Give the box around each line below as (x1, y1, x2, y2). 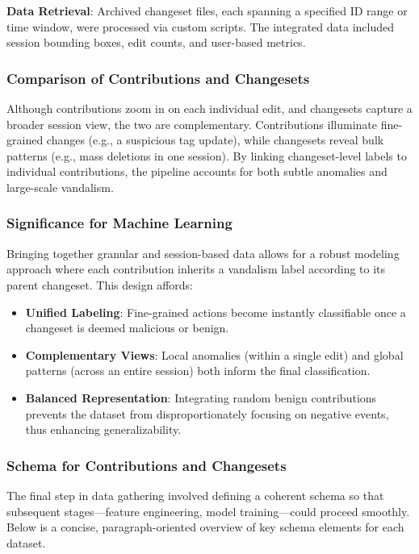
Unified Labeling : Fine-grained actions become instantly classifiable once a (25, 303, 406, 320)
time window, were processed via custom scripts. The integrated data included (6, 18, 395, 35)
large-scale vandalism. (6, 178, 114, 195)
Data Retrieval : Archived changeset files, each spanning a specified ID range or (6, 2, 408, 19)
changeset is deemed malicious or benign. (25, 319, 229, 336)
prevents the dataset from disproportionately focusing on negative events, (25, 405, 389, 422)
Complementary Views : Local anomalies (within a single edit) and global (25, 346, 404, 363)
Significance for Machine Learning (6, 213, 233, 233)
